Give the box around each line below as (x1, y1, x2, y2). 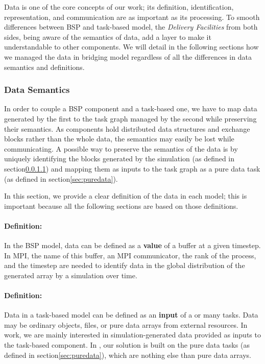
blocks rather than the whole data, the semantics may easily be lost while (4, 133, 234, 144)
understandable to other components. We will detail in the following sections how (4, 41, 259, 52)
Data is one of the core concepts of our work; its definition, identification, (4, 2, 234, 12)
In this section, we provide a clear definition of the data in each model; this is (4, 190, 247, 201)
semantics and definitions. (4, 61, 85, 72)
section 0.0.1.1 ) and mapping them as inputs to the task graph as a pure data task (4, 163, 260, 174)
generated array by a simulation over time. (4, 270, 137, 280)
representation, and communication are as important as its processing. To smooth (4, 11, 260, 22)
